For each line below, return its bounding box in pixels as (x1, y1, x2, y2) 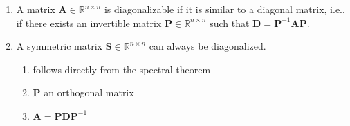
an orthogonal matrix (44, 85, 134, 100)
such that (210, 15, 250, 30)
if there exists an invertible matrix (16, 15, 162, 30)
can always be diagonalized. (149, 39, 266, 53)
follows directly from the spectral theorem (33, 62, 211, 76)
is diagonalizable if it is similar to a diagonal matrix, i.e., (104, 2, 345, 16)
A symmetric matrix (16, 39, 102, 53)
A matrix (16, 2, 55, 16)
